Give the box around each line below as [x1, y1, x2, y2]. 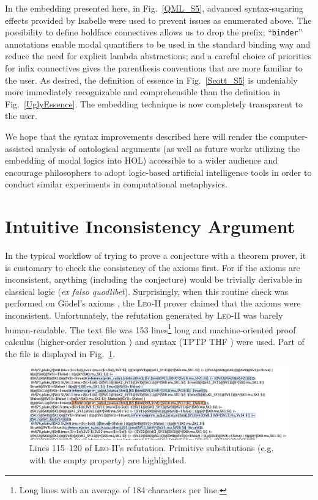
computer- [270, 130, 308, 142]
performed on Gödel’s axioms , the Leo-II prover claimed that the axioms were [5, 297, 301, 310]
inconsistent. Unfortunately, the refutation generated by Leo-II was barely [5, 309, 283, 322]
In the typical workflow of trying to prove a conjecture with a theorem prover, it [5, 249, 306, 262]
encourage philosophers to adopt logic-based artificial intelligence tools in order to [5, 165, 312, 178]
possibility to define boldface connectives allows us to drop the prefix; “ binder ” [5, 26, 303, 38]
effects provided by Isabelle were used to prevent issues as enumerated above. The [5, 13, 312, 26]
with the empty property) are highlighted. [29, 454, 187, 466]
